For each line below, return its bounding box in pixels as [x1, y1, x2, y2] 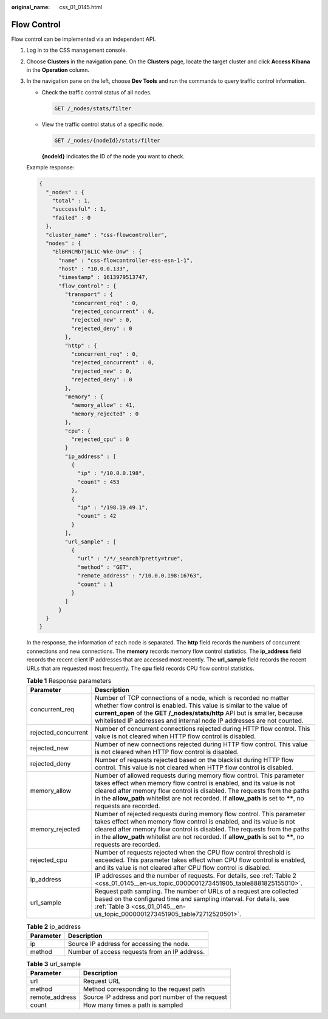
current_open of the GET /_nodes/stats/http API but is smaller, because [94, 709, 303, 718]
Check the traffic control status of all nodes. [41, 88, 152, 96]
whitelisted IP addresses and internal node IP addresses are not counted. [94, 716, 304, 725]
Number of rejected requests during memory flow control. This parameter [94, 810, 306, 819]
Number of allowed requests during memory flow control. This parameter [94, 771, 304, 780]
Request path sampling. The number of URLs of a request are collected [94, 887, 299, 895]
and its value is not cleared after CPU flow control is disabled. [94, 864, 271, 872]
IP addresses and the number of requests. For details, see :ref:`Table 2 [94, 872, 297, 880]
